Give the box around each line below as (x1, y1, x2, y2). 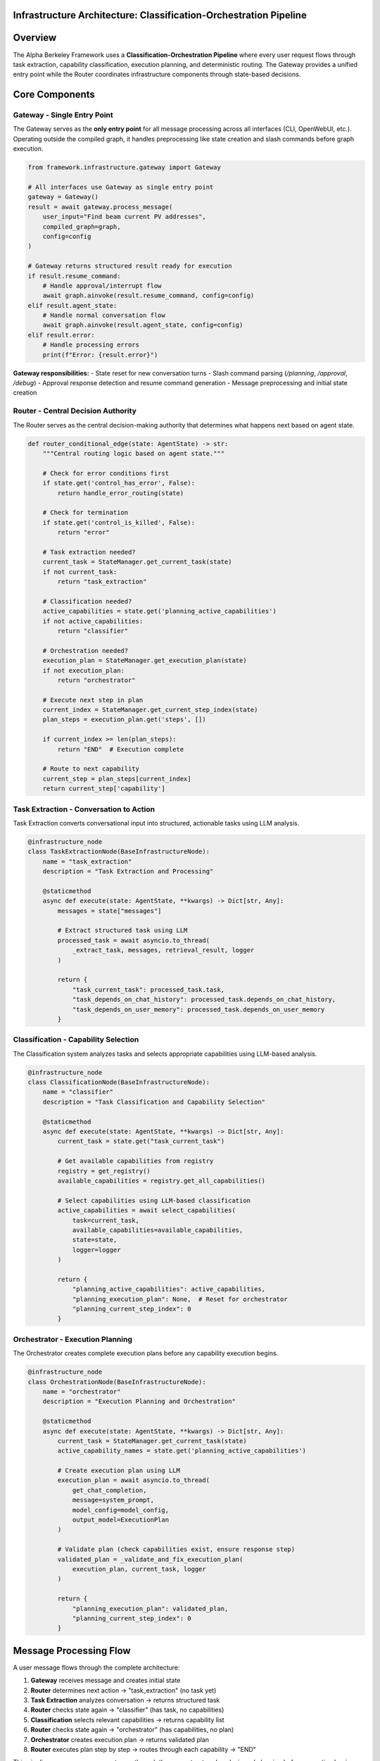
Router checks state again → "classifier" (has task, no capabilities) (30, 1705, 224, 1715)
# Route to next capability (42, 765, 140, 773)
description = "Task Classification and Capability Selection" (42, 1097, 266, 1106)
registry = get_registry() (57, 1166, 151, 1175)
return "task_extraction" (57, 578, 147, 586)
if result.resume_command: (27, 272, 121, 280)
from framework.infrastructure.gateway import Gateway (27, 163, 221, 172)
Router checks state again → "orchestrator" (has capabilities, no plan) (30, 1726, 234, 1734)
